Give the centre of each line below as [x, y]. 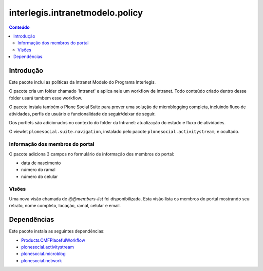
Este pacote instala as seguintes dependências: [57, 231]
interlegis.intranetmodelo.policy [76, 13]
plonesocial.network [42, 260]
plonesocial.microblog [43, 254]
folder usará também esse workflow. [46, 98]
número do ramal [38, 170]
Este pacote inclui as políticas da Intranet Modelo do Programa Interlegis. [82, 82]
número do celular [39, 176]
